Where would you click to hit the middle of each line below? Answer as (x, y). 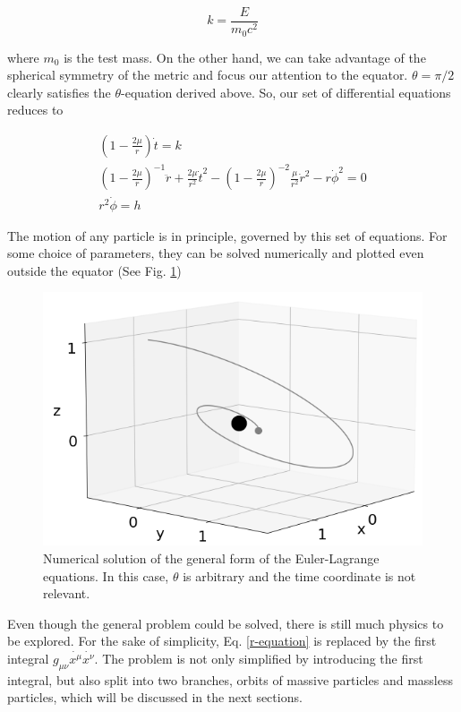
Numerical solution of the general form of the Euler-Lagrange (211, 558)
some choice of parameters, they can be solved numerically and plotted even (216, 253)
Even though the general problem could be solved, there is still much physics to (226, 623)
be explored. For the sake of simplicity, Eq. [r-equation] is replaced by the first (222, 641)
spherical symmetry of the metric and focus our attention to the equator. (208, 75)
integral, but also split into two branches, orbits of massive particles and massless (230, 679)
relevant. (67, 593)
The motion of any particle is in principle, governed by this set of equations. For (227, 235)
